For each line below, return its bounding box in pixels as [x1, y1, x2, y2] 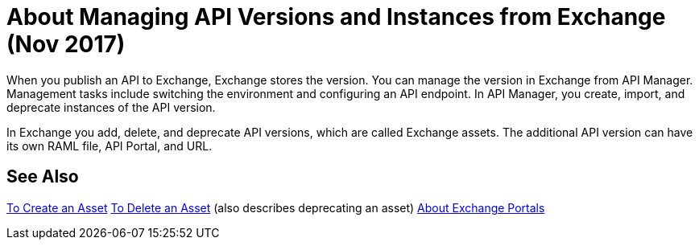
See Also [6, 166, 79, 187]
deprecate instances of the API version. [6, 100, 216, 114]
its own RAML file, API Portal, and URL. [6, 138, 213, 153]
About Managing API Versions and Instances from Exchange [6, 3, 666, 31]
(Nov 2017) [6, 31, 126, 58]
